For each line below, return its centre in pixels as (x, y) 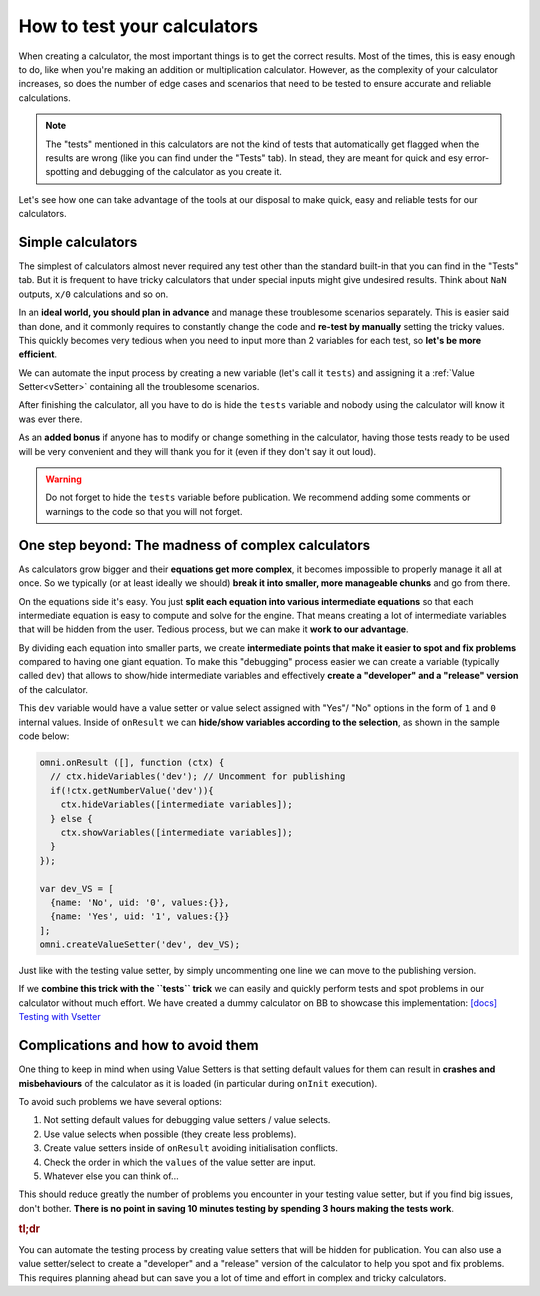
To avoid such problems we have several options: (120, 1101)
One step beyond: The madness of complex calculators (194, 545)
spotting (62, 172)
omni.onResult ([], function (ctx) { (132, 763)
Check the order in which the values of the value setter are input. (180, 1162)
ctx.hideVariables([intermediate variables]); (177, 804)
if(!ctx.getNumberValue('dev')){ (132, 790)
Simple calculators (78, 241)
